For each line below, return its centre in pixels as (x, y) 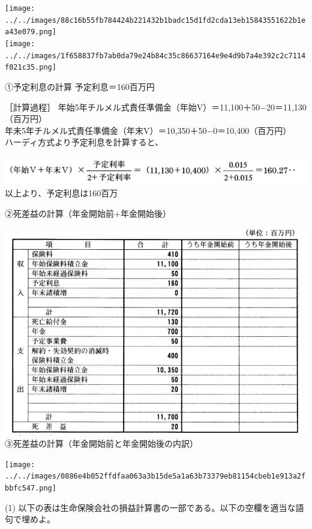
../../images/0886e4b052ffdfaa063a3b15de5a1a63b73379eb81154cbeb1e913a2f (155, 476)
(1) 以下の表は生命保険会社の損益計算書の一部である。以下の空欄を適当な (150, 507)
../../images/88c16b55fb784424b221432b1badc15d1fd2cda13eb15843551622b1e (155, 20)
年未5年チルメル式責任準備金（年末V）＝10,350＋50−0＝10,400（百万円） (148, 130)
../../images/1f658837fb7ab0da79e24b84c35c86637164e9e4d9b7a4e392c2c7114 (155, 56)
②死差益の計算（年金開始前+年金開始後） (88, 213)
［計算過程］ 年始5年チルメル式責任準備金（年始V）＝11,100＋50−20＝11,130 (156, 107)
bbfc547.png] (31, 488)
